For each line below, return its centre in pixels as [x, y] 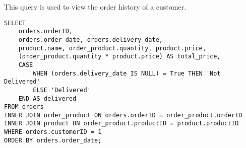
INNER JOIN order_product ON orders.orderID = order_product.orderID [123, 115]
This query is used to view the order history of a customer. [95, 7]
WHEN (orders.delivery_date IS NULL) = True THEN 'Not [127, 73]
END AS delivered [47, 98]
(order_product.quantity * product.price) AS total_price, [119, 57]
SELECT [15, 23]
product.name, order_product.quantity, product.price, [112, 48]
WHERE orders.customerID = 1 [53, 132]
